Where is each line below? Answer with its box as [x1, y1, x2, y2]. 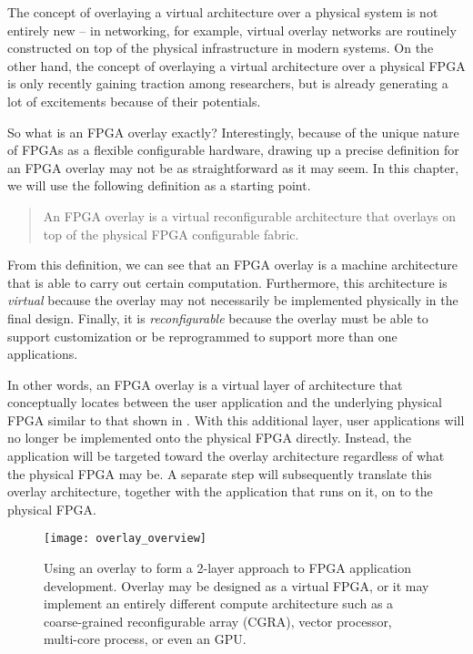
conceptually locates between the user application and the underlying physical [7, 393, 442, 412]
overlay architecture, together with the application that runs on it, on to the [7, 482, 433, 501]
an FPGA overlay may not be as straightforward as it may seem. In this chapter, [7, 158, 459, 177]
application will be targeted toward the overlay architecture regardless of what [7, 446, 445, 465]
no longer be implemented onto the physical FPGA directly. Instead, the [7, 428, 412, 447]
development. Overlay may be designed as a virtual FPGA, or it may [44, 576, 429, 595]
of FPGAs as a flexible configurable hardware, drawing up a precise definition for [7, 140, 459, 159]
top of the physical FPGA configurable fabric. [43, 224, 299, 243]
